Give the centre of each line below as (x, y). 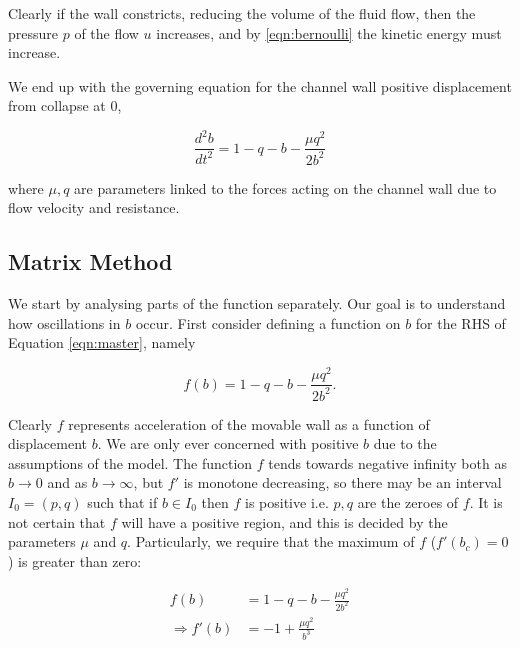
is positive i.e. (287, 501)
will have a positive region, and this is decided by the (284, 521)
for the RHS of (460, 322)
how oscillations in (64, 322)
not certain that (57, 521)
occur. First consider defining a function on (268, 322)
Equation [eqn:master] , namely (102, 342)
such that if (122, 501)
